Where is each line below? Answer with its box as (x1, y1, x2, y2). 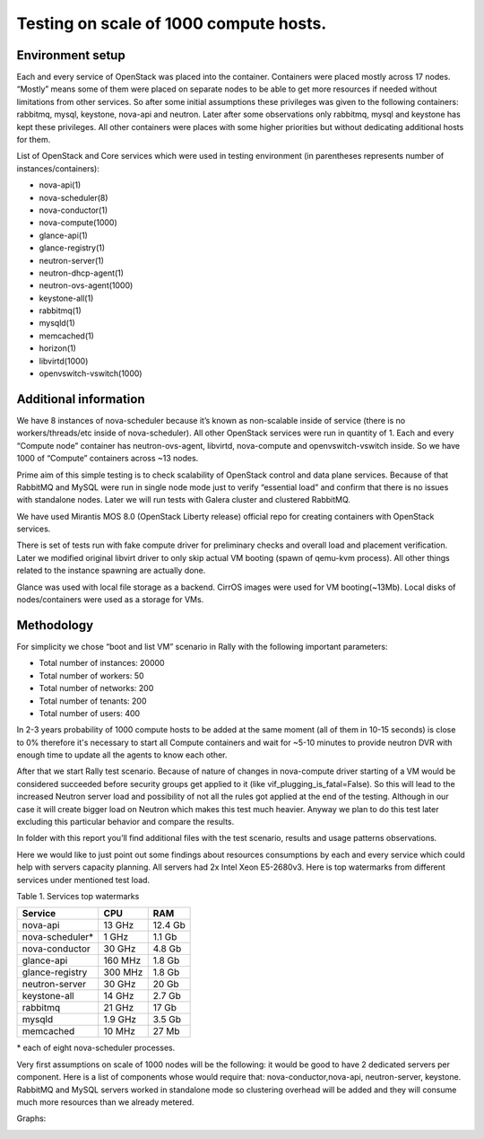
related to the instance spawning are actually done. (16, 565, 206, 576)
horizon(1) (39, 343, 76, 354)
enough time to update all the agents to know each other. (16, 749, 228, 760)
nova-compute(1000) (39, 217, 118, 228)
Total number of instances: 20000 (39, 658, 165, 669)
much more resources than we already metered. (16, 1096, 194, 1108)
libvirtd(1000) (39, 355, 89, 366)
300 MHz (103, 966, 143, 978)
